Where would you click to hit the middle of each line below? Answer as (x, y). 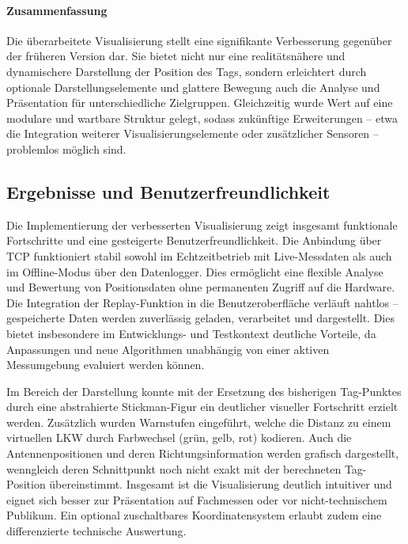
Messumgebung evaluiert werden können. (106, 365)
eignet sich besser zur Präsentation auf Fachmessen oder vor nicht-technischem (197, 499)
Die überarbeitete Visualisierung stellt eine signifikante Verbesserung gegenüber (199, 40)
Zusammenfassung (57, 10)
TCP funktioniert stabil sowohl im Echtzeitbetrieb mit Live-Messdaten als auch (199, 255)
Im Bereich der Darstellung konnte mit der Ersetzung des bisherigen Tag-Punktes (204, 391)
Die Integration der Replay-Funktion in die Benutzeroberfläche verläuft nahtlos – (202, 302)
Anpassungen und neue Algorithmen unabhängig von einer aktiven (168, 349)
